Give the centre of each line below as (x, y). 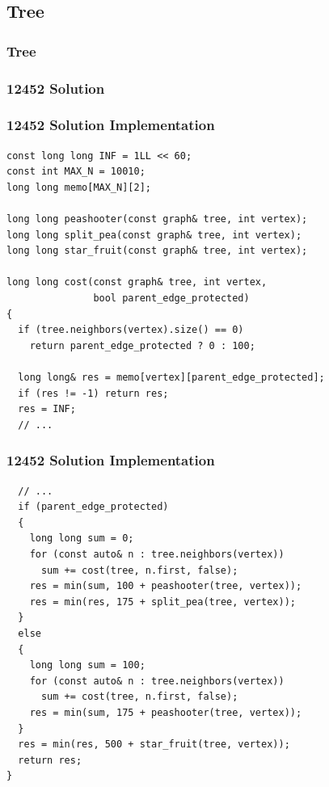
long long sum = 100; (87, 665)
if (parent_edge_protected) (93, 507)
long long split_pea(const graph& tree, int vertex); (154, 235)
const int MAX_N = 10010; (76, 172)
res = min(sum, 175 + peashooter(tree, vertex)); (166, 712)
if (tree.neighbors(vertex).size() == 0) (131, 330)
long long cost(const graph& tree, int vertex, (137, 282)
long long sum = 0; (82, 539)
